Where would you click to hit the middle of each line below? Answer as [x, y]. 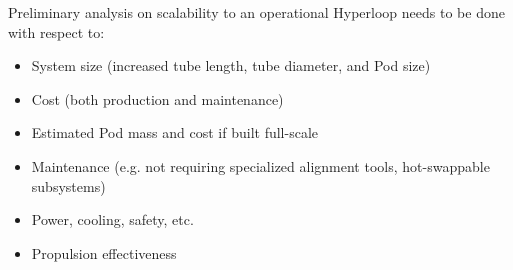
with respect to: [56, 31]
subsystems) [68, 185]
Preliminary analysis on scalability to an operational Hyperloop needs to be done [256, 12]
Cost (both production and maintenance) [157, 98]
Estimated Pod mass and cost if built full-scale [175, 132]
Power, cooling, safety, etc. [112, 219]
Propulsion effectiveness [104, 252]
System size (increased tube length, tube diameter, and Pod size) [231, 65]
